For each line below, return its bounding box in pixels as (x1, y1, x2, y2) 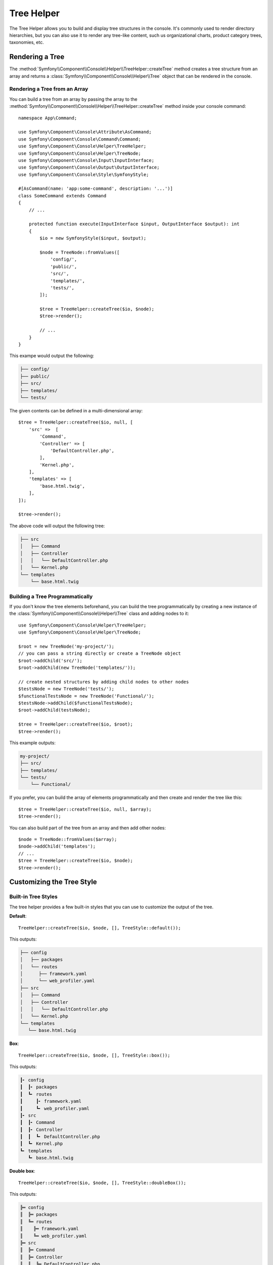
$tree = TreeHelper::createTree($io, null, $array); (18, 806, 152, 812)
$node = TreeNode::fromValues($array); (18, 836, 117, 842)
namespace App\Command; (18, 115, 77, 121)
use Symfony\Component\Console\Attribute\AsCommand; (18, 129, 152, 135)
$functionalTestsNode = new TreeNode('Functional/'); (18, 693, 154, 699)
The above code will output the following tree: (9, 523, 105, 529)
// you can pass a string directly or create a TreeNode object (18, 651, 181, 656)
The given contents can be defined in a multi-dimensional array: (9, 407, 143, 413)
